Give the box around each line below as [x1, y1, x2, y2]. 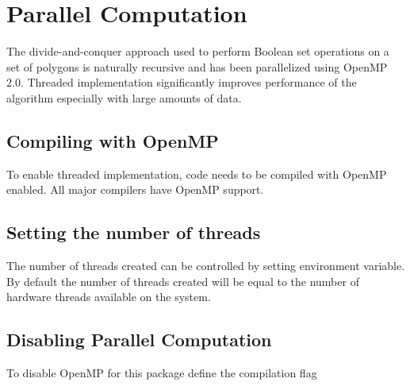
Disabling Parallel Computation [6, 327, 272, 352]
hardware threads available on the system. [6, 288, 211, 305]
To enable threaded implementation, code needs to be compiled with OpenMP [6, 165, 387, 182]
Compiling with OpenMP [6, 128, 219, 152]
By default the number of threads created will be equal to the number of [6, 272, 359, 289]
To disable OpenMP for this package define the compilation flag [6, 365, 317, 381]
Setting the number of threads [6, 220, 261, 245]
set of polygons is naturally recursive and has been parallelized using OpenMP [6, 58, 388, 75]
